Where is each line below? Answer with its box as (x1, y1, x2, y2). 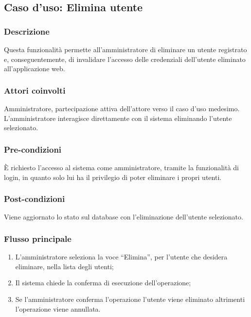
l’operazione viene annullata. (15, 303, 101, 314)
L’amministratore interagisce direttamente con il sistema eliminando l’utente (4, 113, 232, 123)
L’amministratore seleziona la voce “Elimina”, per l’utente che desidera (15, 252, 228, 262)
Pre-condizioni (4, 143, 62, 155)
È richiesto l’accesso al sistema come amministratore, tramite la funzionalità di (4, 162, 239, 172)
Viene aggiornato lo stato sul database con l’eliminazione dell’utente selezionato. (4, 212, 243, 222)
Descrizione (4, 25, 50, 37)
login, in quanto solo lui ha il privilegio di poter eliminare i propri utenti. (4, 172, 222, 182)
